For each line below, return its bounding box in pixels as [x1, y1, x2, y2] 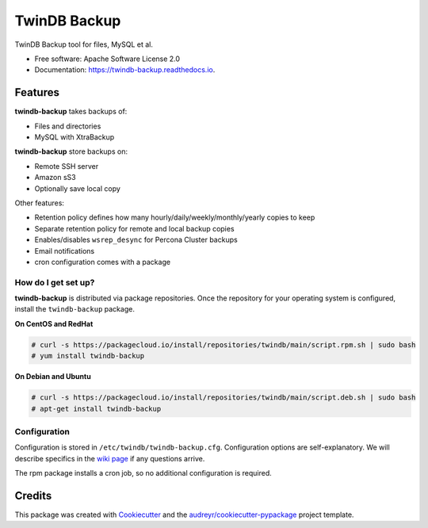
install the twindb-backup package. [14, 304, 135, 314]
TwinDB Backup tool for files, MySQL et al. [14, 40, 154, 49]
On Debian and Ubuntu [14, 372, 91, 381]
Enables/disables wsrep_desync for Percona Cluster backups [34, 235, 238, 245]
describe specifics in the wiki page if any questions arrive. [14, 453, 205, 463]
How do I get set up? [14, 277, 95, 288]
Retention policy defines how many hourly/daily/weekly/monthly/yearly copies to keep [34, 212, 315, 222]
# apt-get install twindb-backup [31, 404, 162, 413]
